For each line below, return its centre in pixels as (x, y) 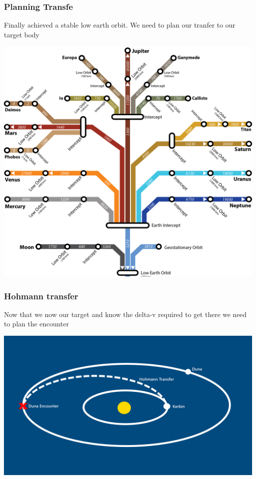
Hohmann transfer (41, 296)
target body (22, 34)
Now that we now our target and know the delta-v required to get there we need (125, 314)
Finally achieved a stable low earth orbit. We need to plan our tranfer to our (120, 25)
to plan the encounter (36, 324)
